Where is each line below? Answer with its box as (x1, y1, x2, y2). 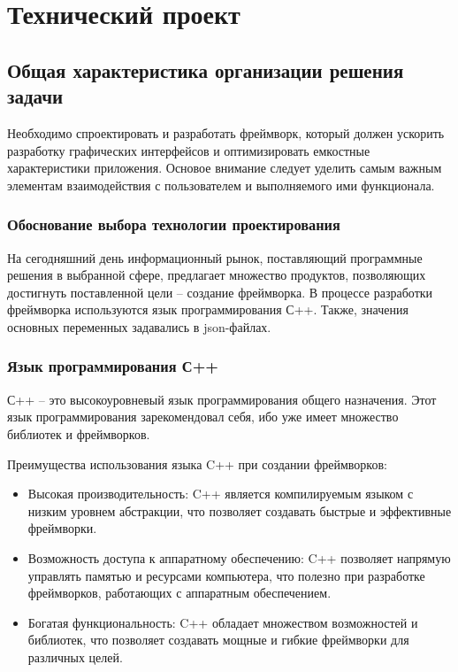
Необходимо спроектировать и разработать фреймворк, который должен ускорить (7, 123, 445, 142)
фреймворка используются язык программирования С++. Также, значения (7, 300, 408, 319)
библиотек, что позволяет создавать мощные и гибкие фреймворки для (27, 630, 409, 649)
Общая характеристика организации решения (7, 56, 404, 83)
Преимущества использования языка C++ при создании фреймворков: (7, 454, 387, 473)
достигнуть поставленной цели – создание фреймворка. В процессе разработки (7, 282, 433, 301)
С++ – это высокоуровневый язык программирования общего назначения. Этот (7, 390, 437, 408)
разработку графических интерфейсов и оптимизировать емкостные (7, 141, 370, 159)
